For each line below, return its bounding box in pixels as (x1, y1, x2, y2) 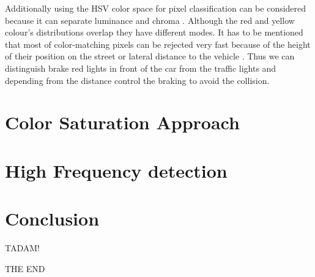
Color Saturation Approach (5, 110, 240, 135)
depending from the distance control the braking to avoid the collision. (5, 74, 270, 86)
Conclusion (5, 206, 100, 231)
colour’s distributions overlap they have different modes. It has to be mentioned (5, 26, 303, 39)
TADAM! (5, 241, 40, 254)
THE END (5, 262, 45, 275)
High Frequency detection (5, 157, 228, 183)
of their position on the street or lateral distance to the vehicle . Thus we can (5, 50, 295, 63)
